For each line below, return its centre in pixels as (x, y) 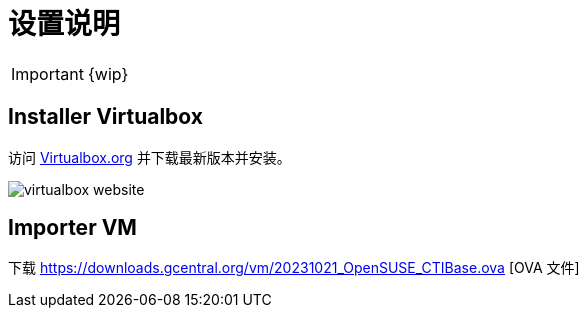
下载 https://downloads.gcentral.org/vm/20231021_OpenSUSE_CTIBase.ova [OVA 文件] (294, 268)
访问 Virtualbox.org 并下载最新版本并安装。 (149, 157)
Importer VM (72, 228)
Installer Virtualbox (105, 117)
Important (47, 73)
